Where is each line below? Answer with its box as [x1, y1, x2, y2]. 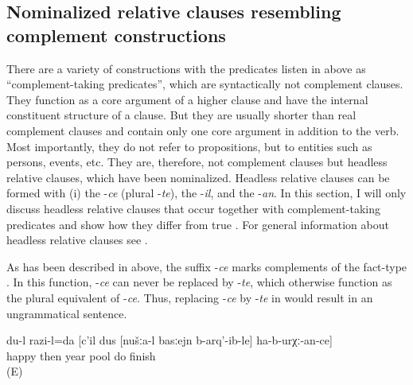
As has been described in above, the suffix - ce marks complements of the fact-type [6, 258, 407, 274]
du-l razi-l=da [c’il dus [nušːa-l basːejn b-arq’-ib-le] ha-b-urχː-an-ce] [6, 332, 333, 348]
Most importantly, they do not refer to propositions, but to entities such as [6, 138, 372, 154]
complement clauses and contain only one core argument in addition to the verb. [6, 122, 399, 138]
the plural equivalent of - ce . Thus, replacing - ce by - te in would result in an [6, 289, 373, 305]
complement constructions [6, 22, 226, 47]
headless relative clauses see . [6, 231, 148, 248]
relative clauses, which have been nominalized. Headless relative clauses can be [6, 169, 390, 185]
